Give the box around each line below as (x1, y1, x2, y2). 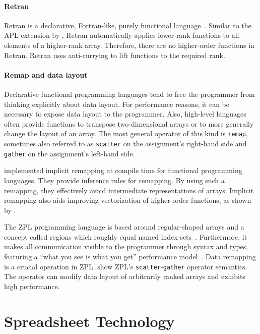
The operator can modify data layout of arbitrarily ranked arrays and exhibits (4, 271, 245, 282)
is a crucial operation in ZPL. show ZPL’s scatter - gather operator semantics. (4, 261, 247, 271)
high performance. (4, 281, 60, 291)
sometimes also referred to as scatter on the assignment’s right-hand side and (4, 138, 247, 148)
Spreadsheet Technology (4, 310, 175, 331)
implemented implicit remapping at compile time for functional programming (4, 165, 242, 176)
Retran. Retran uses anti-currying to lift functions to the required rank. (4, 49, 225, 60)
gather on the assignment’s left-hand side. (4, 148, 135, 158)
